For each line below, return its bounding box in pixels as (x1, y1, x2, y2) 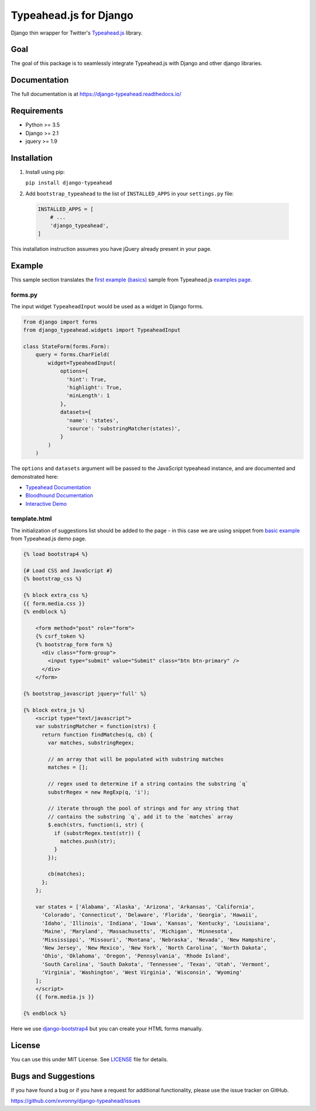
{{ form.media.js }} (35, 994, 95, 1000)
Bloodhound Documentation (25, 492, 94, 499)
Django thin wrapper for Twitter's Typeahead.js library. (11, 29, 143, 36)
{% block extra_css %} (23, 592, 88, 599)
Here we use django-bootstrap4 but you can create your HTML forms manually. (11, 1025, 203, 1032)
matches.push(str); (60, 838, 116, 844)
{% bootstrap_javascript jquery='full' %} (23, 690, 147, 697)
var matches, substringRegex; (47, 739, 135, 747)
